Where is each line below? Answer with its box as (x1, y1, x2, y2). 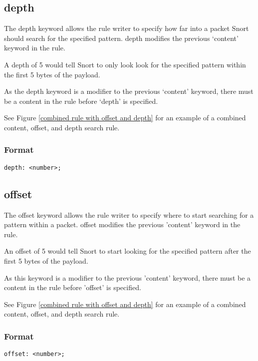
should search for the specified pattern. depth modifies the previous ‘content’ (4, 32, 239, 43)
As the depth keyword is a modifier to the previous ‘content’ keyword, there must (4, 86, 254, 96)
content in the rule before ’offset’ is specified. (4, 282, 141, 293)
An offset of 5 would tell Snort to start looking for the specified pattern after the (4, 246, 251, 256)
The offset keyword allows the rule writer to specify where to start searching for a (4, 209, 254, 220)
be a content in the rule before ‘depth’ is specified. (4, 95, 158, 106)
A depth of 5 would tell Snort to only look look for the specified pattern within (4, 59, 246, 69)
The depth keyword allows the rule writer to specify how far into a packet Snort (4, 23, 249, 33)
